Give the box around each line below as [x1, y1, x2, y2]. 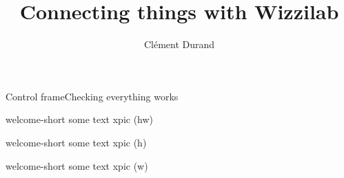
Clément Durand [143, 37, 215, 52]
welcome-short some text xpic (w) [6, 158, 148, 173]
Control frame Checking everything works [6, 89, 179, 103]
